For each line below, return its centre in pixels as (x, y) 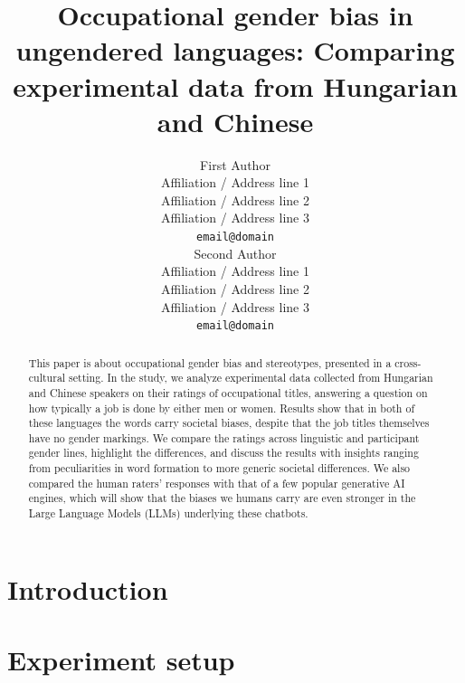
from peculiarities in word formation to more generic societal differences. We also (219, 468)
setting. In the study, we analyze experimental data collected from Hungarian (251, 378)
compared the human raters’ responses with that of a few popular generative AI (217, 483)
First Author (235, 164)
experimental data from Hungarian (235, 85)
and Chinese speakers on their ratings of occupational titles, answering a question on (228, 392)
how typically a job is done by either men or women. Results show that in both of (222, 408)
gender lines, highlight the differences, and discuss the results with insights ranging (223, 453)
